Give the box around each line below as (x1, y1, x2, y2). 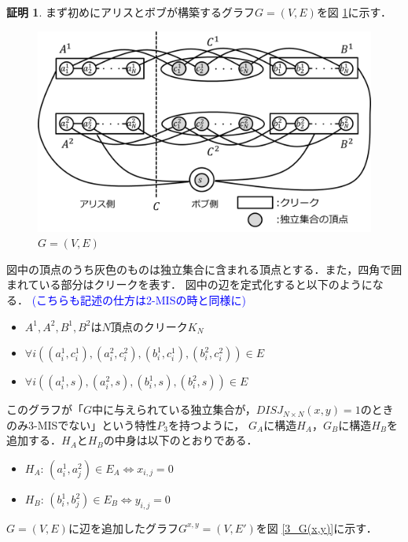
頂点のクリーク (110, 318, 188, 334)
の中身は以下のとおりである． (103, 432, 258, 448)
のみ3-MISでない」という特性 (6, 416, 157, 433)
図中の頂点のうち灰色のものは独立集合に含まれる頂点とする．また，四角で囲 (6, 260, 402, 277)
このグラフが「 (6, 401, 83, 418)
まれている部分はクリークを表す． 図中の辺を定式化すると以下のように (6, 276, 373, 293)
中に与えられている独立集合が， (92, 401, 256, 418)
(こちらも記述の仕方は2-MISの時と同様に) (31, 292, 246, 308)
